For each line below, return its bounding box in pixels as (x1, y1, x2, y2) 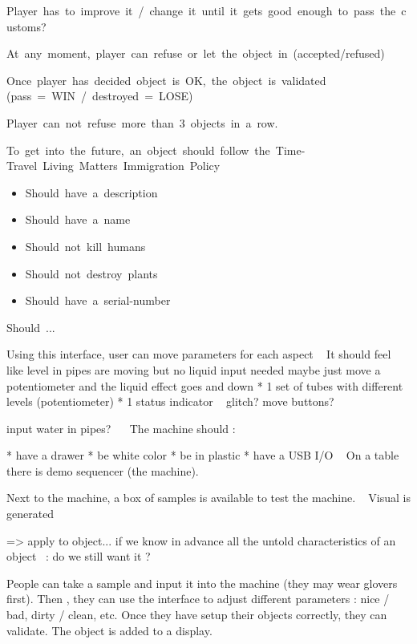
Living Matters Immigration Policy (43, 157, 221, 174)
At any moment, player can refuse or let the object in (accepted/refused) (6, 45, 385, 62)
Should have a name (25, 211, 131, 228)
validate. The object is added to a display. (6, 622, 213, 638)
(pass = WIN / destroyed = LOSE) (6, 87, 193, 104)
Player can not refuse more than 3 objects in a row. (6, 114, 278, 131)
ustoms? (6, 18, 47, 34)
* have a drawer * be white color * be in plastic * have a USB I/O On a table (6, 447, 399, 464)
